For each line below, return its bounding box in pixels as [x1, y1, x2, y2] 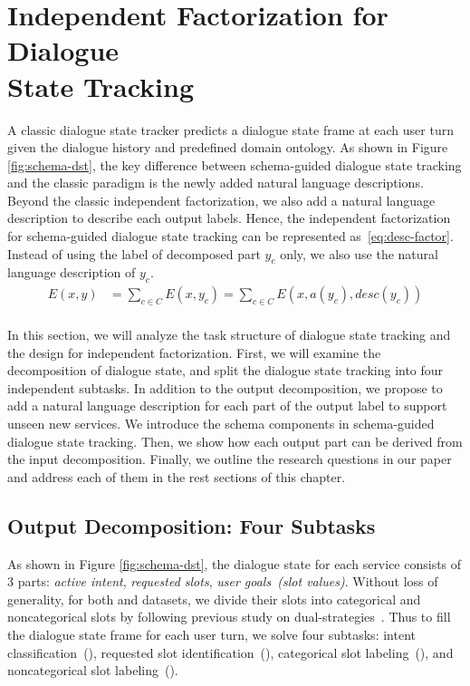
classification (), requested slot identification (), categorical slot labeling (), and [7, 643, 454, 662]
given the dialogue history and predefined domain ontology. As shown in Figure [7, 138, 448, 157]
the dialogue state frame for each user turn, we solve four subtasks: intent [7, 625, 416, 644]
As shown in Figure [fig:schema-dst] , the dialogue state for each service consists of [7, 554, 462, 573]
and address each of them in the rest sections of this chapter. [7, 467, 346, 486]
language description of [7, 263, 136, 282]
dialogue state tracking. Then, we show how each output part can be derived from [7, 431, 463, 450]
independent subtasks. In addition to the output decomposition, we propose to [7, 378, 443, 397]
